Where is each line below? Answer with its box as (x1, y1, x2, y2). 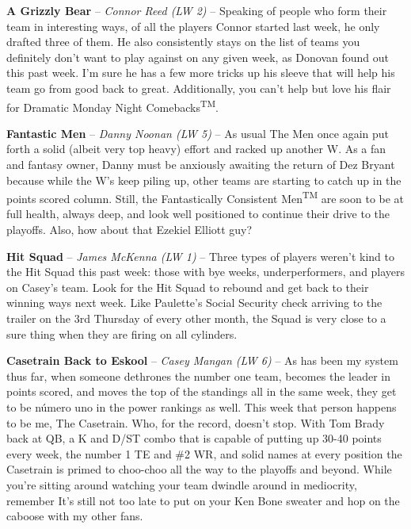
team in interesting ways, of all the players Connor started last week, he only (6, 17, 380, 34)
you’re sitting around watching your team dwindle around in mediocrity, (6, 476, 357, 493)
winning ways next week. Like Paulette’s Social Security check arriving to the (6, 294, 382, 311)
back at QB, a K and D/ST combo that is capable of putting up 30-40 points (6, 430, 382, 447)
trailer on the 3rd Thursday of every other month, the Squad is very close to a (6, 310, 386, 326)
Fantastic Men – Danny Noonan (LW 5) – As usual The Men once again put (6, 125, 390, 141)
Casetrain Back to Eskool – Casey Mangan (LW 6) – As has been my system (6, 352, 398, 369)
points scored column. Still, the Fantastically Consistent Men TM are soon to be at (6, 188, 405, 206)
